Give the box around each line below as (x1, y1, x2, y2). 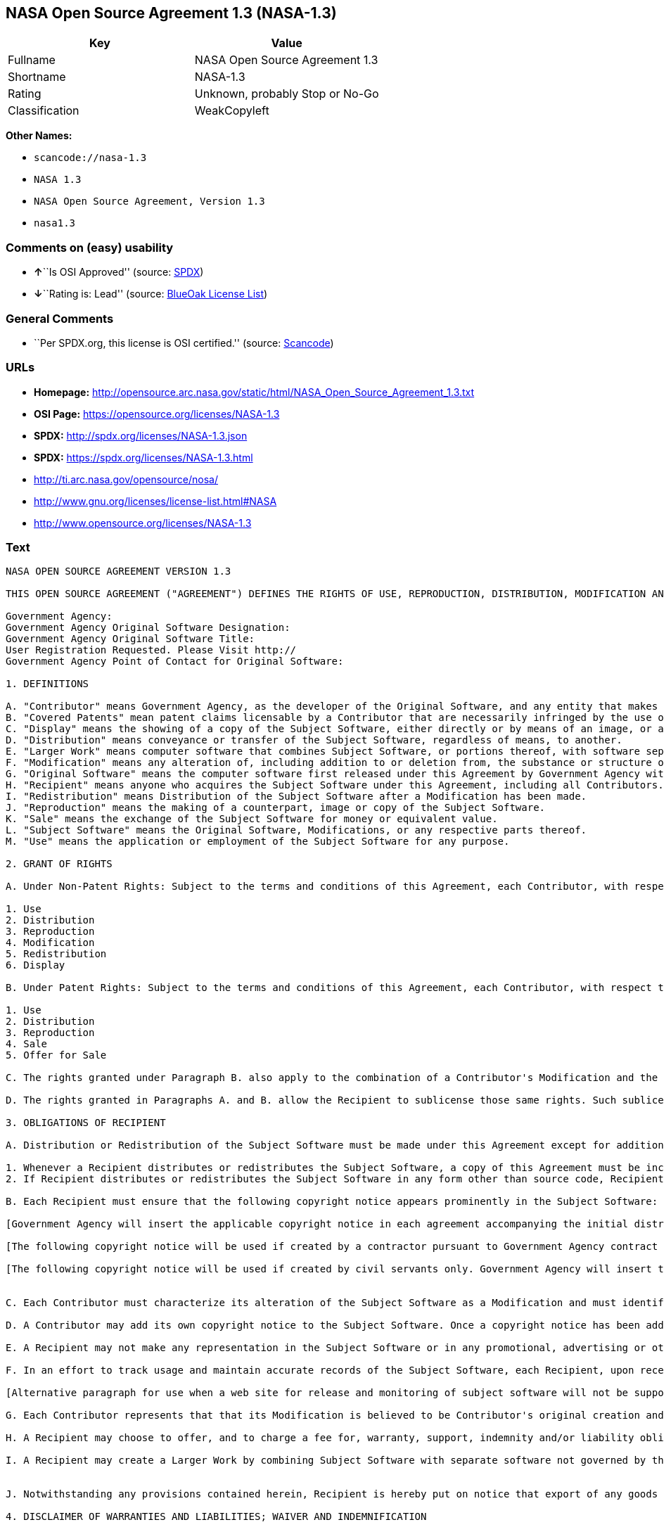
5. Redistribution (6, 948, 107, 960)
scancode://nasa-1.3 (34, 152, 147, 164)
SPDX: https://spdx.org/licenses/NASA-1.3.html (34, 451, 253, 464)
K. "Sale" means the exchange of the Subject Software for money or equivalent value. (6, 813, 498, 825)
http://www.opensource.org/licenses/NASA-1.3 (34, 516, 252, 529)
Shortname (8, 70, 66, 84)
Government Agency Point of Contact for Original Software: (6, 656, 344, 667)
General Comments (6, 311, 114, 326)
